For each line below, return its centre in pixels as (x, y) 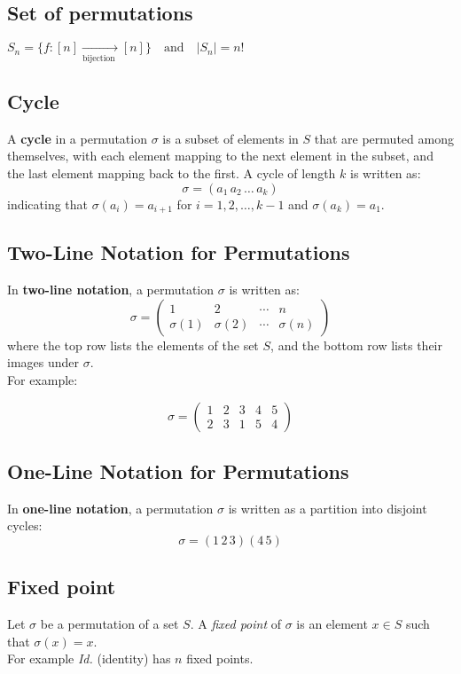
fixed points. (220, 658)
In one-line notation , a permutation (110, 508)
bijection (98, 58)
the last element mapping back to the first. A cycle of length (172, 172)
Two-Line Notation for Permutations (179, 252)
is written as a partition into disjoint (328, 508)
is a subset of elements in (230, 138)
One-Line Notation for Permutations (178, 470)
